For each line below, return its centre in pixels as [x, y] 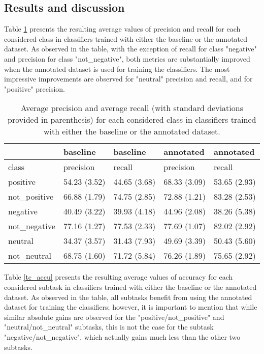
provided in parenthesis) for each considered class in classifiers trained [132, 120]
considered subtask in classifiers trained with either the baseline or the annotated [130, 287]
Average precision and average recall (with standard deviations [132, 108]
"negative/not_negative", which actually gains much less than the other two [122, 336]
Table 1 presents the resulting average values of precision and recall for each [122, 29]
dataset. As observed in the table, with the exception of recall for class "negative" [130, 49]
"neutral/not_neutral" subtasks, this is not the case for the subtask [109, 327]
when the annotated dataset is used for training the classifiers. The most [117, 69]
